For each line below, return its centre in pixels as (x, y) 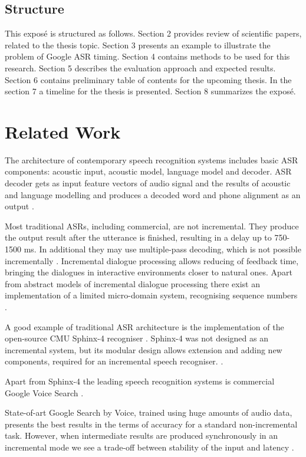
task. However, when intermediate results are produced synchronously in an (142, 435)
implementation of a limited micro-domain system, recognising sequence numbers (151, 295)
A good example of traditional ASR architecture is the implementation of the (144, 326)
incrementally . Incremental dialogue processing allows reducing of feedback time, (152, 260)
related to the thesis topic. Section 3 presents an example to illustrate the (138, 45)
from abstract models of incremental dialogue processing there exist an (133, 283)
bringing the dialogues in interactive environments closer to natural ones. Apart (149, 272)
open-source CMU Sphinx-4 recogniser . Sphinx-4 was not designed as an (136, 338)
